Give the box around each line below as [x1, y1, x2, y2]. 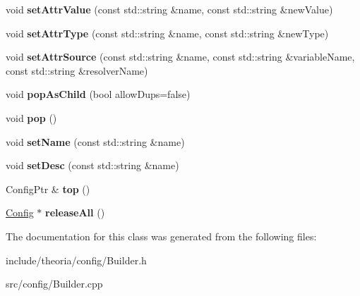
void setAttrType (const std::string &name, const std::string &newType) [6, 25, 329, 40]
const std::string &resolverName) [6, 63, 148, 78]
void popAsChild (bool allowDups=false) [6, 87, 191, 101]
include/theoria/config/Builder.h [6, 252, 147, 267]
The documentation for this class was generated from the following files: [6, 228, 317, 243]
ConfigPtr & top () [6, 181, 90, 196]
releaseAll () [45, 205, 105, 220]
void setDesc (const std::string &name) [6, 158, 179, 173]
